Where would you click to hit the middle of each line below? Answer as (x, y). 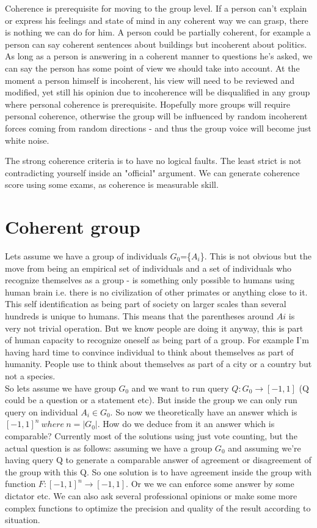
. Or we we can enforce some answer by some (210, 484)
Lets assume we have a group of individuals (86, 256)
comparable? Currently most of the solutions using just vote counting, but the (151, 435)
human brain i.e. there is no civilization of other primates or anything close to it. (156, 292)
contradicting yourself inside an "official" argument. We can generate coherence (152, 172)
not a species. (30, 375)
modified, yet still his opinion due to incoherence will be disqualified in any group (158, 92)
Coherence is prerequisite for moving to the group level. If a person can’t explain (156, 8)
